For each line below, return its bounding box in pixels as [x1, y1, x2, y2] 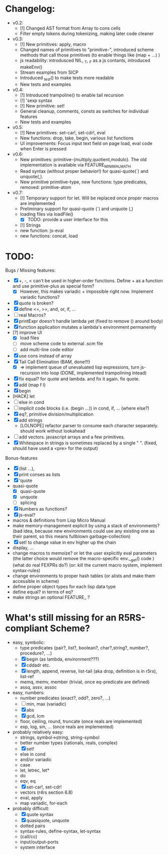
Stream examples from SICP [20, 69, 79, 75]
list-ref [20, 673, 34, 679]
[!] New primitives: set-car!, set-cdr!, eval [20, 129, 106, 135]
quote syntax [26, 811, 54, 817]
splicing [20, 499, 37, 506]
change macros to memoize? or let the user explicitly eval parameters [12, 550, 157, 556]
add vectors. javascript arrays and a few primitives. [19, 434, 125, 440]
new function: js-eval [20, 228, 64, 234]
